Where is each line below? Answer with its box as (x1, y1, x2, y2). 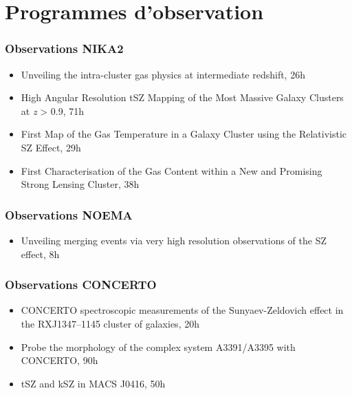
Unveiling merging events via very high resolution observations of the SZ (21, 233, 327, 247)
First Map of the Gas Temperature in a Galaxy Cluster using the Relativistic (21, 127, 347, 141)
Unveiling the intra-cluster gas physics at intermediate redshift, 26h (21, 67, 305, 81)
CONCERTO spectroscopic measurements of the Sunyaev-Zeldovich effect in (21, 303, 344, 317)
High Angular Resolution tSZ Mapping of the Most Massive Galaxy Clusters (21, 90, 344, 105)
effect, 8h (21, 246, 60, 261)
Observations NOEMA (5, 206, 133, 223)
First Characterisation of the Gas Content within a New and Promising (21, 163, 322, 178)
